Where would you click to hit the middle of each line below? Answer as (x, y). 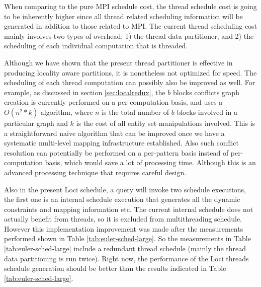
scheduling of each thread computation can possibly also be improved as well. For (130, 82)
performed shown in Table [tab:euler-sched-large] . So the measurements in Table (127, 238)
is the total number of (136, 112)
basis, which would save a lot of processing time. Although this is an (150, 162)
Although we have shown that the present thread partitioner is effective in (118, 62)
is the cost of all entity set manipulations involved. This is (166, 123)
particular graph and (36, 123)
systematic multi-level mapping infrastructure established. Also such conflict (121, 143)
